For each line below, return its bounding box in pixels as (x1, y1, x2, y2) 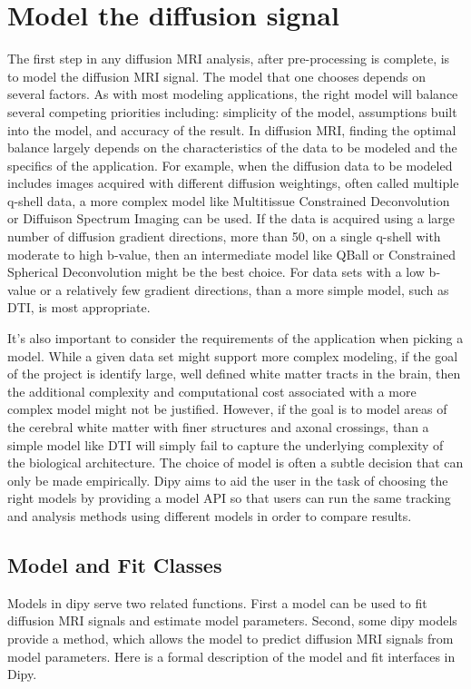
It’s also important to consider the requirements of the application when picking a (7, 329, 464, 348)
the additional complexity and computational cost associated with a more (7, 381, 417, 400)
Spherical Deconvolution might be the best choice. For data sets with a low (7, 262, 425, 281)
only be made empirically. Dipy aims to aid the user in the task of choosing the (7, 470, 448, 489)
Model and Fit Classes (7, 550, 222, 578)
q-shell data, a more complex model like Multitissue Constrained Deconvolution (7, 191, 450, 210)
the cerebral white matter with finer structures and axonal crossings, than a (7, 418, 429, 436)
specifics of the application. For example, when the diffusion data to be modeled (7, 155, 453, 174)
